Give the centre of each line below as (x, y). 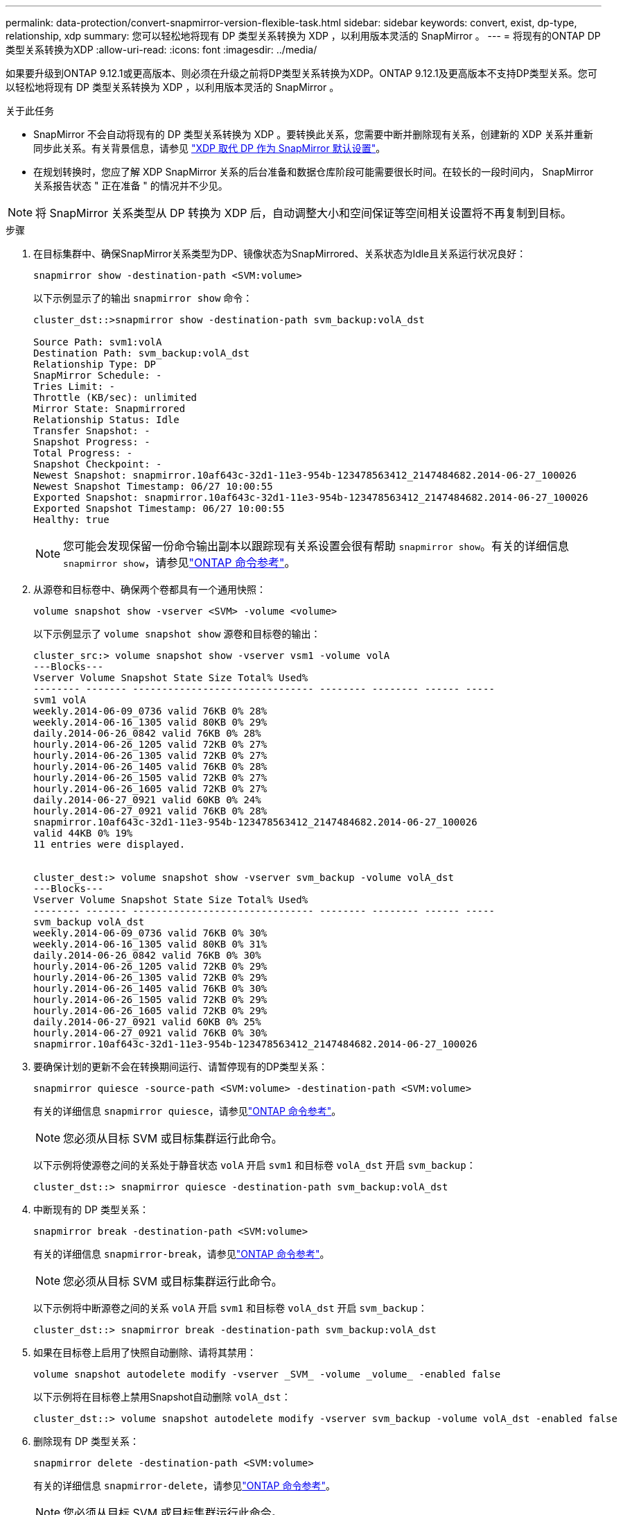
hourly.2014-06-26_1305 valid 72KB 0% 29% (150, 977)
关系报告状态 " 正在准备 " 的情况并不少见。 (131, 186)
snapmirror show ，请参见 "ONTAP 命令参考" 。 (179, 563)
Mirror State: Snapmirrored (109, 409)
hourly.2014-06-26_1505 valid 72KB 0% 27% (150, 778)
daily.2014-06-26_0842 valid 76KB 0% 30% (147, 955)
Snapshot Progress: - (92, 442)
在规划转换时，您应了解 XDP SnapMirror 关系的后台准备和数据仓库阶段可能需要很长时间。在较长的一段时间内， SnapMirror (314, 172)
